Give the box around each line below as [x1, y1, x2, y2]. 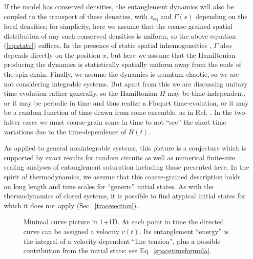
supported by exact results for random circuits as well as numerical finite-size [4, 152, 235, 162]
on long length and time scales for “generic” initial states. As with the [4, 181, 213, 191]
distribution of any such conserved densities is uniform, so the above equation [4, 30, 236, 41]
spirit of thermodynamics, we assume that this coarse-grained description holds [4, 171, 241, 181]
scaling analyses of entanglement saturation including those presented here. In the [4, 162, 249, 172]
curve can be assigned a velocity [23, 226, 120, 236]
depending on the [195, 11, 248, 21]
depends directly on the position [4, 49, 101, 60]
